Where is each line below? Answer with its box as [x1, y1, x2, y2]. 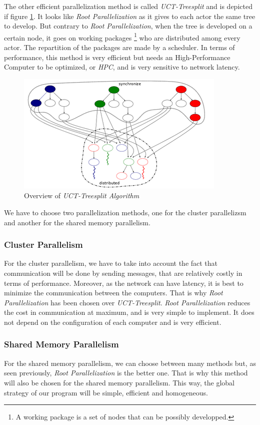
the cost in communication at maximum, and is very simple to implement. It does [4, 307, 254, 317]
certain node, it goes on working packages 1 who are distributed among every [4, 31, 240, 43]
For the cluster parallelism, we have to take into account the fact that [4, 258, 218, 268]
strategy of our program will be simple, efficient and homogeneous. [4, 387, 208, 397]
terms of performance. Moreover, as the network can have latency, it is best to [4, 277, 243, 288]
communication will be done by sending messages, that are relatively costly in [4, 268, 242, 278]
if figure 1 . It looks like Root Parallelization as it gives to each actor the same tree [4, 11, 255, 21]
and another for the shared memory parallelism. [4, 217, 150, 227]
